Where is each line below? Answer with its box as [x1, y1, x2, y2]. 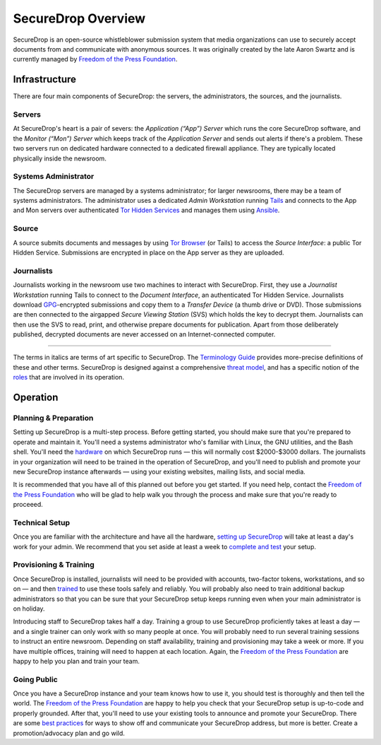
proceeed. [13, 500, 44, 509]
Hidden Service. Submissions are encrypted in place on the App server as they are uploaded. [13, 248, 285, 257]
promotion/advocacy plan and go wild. [13, 729, 125, 737]
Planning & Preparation [13, 413, 94, 423]
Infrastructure [13, 74, 77, 86]
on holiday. [13, 604, 45, 613]
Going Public [13, 674, 58, 684]
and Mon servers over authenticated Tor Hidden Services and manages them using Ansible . [13, 206, 280, 215]
